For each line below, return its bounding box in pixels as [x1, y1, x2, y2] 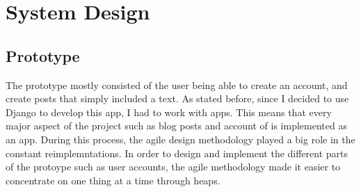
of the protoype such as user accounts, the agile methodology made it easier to [6, 159, 341, 174]
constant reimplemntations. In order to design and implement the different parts [6, 145, 348, 160]
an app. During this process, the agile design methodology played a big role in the [6, 131, 355, 146]
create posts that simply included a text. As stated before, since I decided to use [6, 91, 349, 106]
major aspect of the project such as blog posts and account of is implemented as [6, 118, 347, 133]
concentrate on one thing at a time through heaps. [6, 173, 220, 187]
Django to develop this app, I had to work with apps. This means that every [6, 104, 332, 119]
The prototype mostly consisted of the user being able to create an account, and [6, 77, 348, 92]
